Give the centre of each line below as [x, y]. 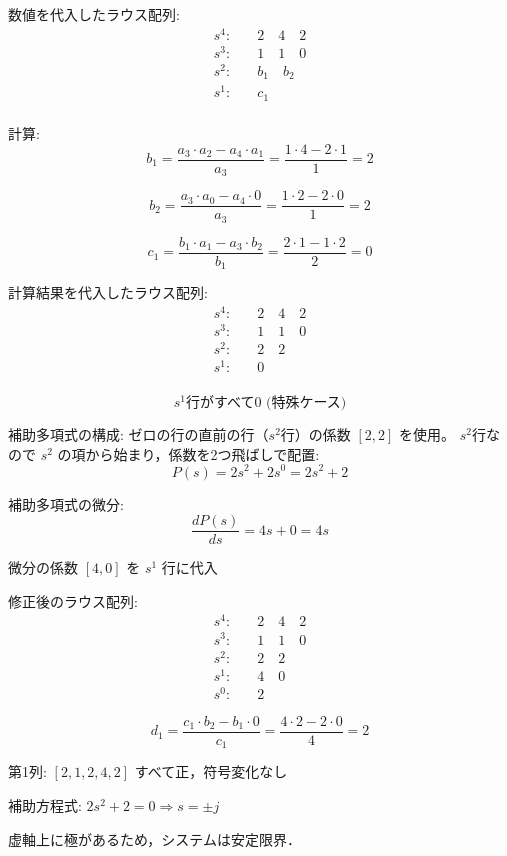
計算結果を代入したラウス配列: [108, 292]
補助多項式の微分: [66, 503]
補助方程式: [45, 805]
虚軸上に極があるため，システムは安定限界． [154, 838]
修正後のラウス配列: [73, 600]
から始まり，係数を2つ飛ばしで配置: [202, 453]
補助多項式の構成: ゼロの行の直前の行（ [138, 434]
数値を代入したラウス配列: [94, 14]
